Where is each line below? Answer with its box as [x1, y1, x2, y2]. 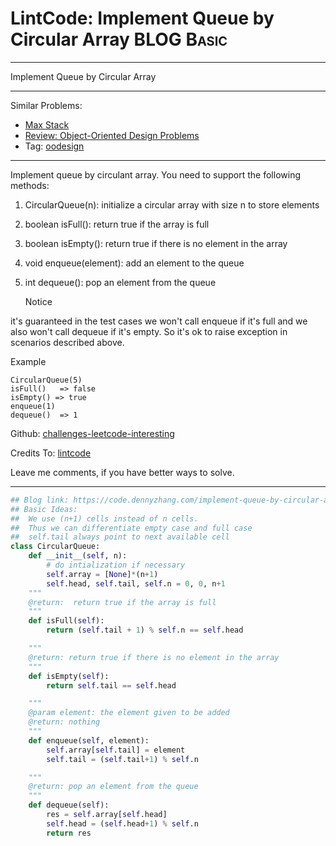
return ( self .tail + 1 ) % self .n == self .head [46, 625, 244, 636]
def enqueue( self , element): [28, 735, 150, 746]
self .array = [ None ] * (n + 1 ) [46, 569, 159, 579]
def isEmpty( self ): [28, 671, 110, 681]
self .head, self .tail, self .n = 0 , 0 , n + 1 [46, 578, 226, 589]
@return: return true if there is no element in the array [28, 652, 280, 662]
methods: [10, 179, 50, 191]
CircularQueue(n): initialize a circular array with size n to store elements [24, 198, 320, 211]
